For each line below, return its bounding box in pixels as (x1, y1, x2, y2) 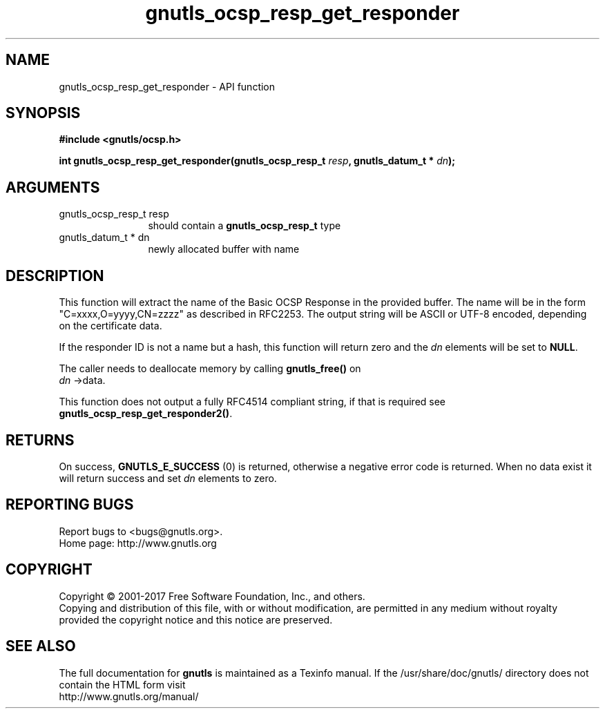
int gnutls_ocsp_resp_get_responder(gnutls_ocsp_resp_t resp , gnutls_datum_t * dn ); (59, 155, 456, 167)
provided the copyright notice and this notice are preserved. (59, 613, 333, 626)
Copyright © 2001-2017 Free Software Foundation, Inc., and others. (59, 590, 365, 602)
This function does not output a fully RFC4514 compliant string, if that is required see (59, 396, 446, 408)
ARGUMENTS (6, 178, 100, 196)
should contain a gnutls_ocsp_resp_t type (148, 220, 341, 232)
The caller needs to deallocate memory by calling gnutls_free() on (59, 363, 361, 375)
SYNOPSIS (6, 104, 81, 122)
